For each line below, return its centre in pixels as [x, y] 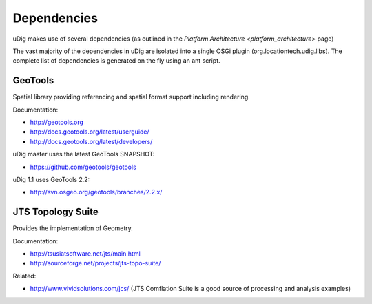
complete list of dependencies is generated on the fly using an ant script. [116, 61]
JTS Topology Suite [56, 212]
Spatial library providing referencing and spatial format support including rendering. [132, 97]
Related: [24, 276]
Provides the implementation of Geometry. [73, 228]
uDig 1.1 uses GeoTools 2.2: [51, 179]
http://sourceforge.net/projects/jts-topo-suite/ [95, 263]
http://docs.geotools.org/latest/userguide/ [90, 132]
